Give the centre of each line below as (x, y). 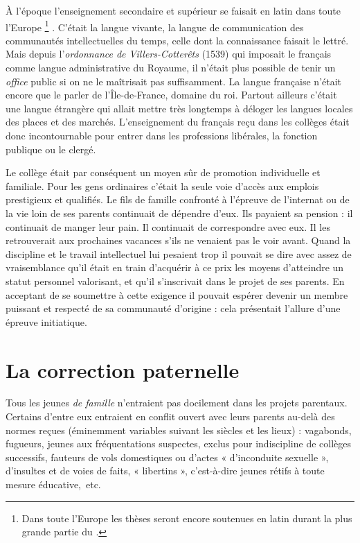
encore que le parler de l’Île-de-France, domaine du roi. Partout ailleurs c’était (171, 95)
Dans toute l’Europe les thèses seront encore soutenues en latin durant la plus (187, 518)
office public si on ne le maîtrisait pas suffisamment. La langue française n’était (174, 81)
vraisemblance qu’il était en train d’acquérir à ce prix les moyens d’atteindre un (175, 267)
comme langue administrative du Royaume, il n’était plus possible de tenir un (171, 68)
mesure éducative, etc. (53, 484)
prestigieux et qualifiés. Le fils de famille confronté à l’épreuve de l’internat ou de (178, 199)
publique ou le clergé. (51, 149)
